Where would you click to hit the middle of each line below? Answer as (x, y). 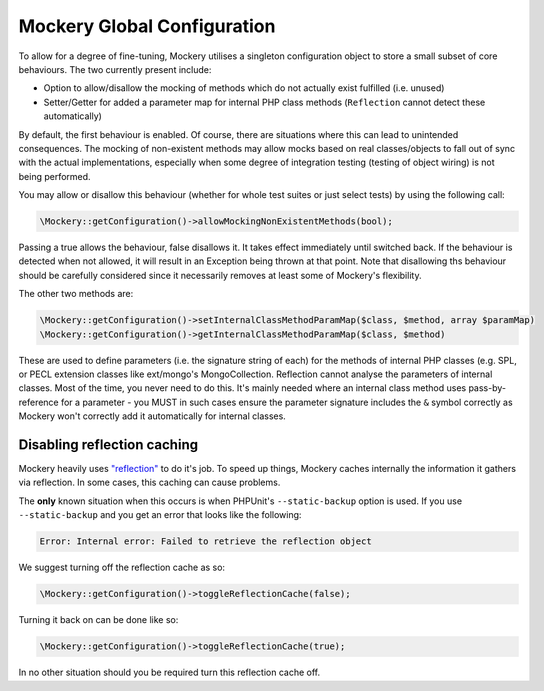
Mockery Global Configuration (147, 26)
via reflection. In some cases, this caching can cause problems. (149, 482)
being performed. (54, 176)
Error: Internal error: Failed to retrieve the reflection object (205, 541)
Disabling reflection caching (108, 444)
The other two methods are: (76, 294)
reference (38, 402)
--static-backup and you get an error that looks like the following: (160, 515)
